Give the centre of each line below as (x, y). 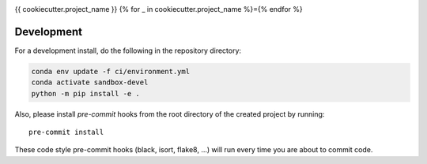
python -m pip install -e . (85, 93)
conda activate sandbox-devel (90, 82)
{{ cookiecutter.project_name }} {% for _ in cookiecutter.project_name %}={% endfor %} (159, 9)
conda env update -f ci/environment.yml (110, 71)
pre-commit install (66, 132)
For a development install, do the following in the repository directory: (128, 50)
